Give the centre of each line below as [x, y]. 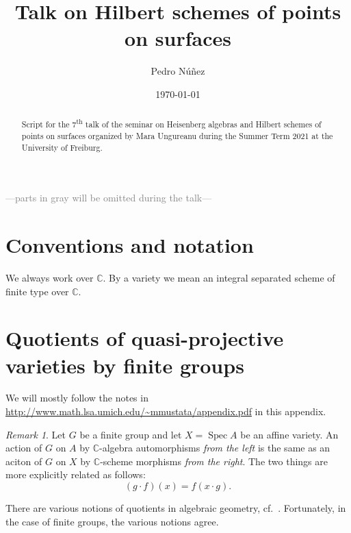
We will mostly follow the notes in [77, 398]
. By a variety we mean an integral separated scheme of [219, 277]
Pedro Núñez [178, 71]
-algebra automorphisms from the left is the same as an [215, 448]
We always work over [50, 277]
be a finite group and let [131, 434]
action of [24, 448]
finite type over [37, 291]
